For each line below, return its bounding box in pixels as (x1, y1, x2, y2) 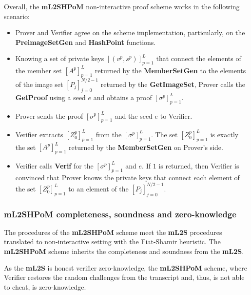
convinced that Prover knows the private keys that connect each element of (15, 172, 240, 182)
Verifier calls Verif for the (15, 160, 94, 170)
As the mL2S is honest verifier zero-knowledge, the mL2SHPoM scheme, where (4, 262, 247, 273)
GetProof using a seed (15, 92, 86, 102)
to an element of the (68, 183, 129, 193)
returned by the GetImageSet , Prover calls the (100, 79, 245, 89)
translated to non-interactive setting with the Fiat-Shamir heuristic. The (4, 236, 221, 247)
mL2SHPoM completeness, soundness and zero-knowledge (4, 208, 236, 220)
